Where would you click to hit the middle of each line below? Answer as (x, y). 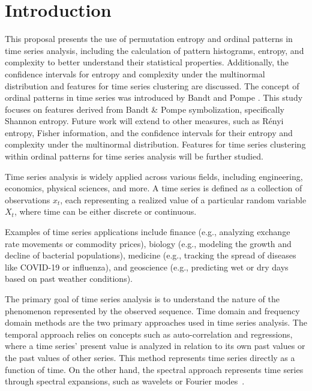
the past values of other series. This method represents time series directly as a (150, 357)
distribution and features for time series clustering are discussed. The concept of (152, 85)
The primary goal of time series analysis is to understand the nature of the (142, 299)
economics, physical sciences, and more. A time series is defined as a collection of (154, 188)
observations (28, 199)
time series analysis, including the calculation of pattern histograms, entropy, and (154, 50)
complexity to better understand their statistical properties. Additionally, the (147, 62)
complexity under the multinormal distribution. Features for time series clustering (155, 144)
